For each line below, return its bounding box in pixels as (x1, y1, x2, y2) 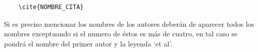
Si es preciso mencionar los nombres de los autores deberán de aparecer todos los (4, 18, 254, 29)
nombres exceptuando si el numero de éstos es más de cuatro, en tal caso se (4, 28, 238, 39)
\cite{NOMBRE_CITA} (18, 4, 84, 11)
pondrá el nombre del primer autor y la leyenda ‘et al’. (4, 38, 173, 48)
